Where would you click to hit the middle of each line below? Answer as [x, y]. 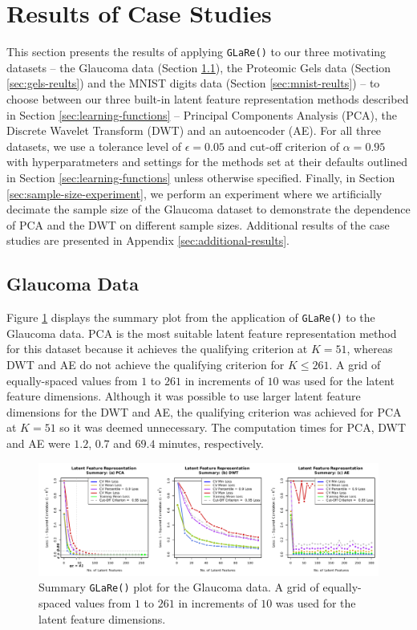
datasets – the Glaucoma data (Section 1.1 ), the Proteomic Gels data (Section [198, 67]
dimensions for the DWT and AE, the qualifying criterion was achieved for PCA [204, 411]
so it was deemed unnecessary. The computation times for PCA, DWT [233, 427]
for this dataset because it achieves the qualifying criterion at [157, 349]
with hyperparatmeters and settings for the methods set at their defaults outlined [207, 162]
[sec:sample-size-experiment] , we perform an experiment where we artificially [194, 193]
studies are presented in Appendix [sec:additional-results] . [148, 240]
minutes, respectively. [211, 443]
